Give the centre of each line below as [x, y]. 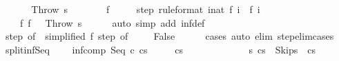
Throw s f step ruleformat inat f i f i [146, 9]
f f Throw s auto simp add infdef [112, 22]
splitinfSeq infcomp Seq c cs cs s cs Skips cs [160, 49]
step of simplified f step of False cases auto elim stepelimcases [169, 36]
